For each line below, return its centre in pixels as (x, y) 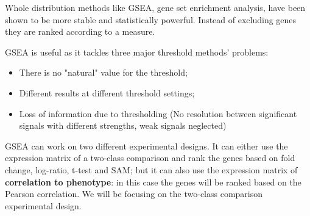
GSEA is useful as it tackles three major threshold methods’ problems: (137, 52)
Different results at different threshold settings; (107, 92)
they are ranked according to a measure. (80, 31)
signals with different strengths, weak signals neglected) (123, 125)
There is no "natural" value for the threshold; (103, 72)
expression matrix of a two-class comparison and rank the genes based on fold (150, 158)
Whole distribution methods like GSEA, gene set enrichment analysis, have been (155, 7)
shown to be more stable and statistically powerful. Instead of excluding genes (151, 19)
